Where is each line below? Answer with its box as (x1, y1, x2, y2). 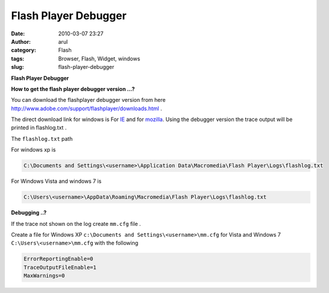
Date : (11, 30, 25, 37)
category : (11, 47, 36, 54)
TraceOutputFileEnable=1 (23, 264, 97, 271)
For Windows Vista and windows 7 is (11, 177, 102, 185)
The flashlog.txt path (11, 135, 73, 142)
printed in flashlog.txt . (11, 124, 67, 131)
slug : (11, 64, 24, 71)
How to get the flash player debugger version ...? (11, 85, 135, 92)
